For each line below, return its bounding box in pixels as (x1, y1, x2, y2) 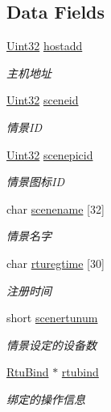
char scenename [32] (6, 200, 105, 217)
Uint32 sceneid (6, 91, 79, 108)
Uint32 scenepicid (6, 146, 93, 163)
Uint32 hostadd (6, 37, 83, 54)
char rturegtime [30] (6, 254, 105, 271)
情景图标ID (6, 173, 64, 190)
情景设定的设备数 (6, 336, 97, 353)
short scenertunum (6, 309, 98, 326)
